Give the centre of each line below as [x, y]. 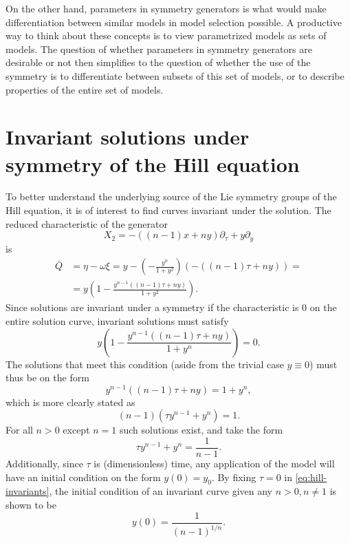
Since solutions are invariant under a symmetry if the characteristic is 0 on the [171, 307]
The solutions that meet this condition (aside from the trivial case [145, 364]
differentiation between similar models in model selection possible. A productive [174, 22]
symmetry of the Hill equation [153, 163]
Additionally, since [44, 464]
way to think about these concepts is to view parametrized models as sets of [166, 35]
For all [19, 430]
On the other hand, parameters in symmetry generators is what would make [166, 8]
